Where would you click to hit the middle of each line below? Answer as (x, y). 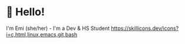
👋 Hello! (26, 12)
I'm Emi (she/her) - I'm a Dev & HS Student (58, 28)
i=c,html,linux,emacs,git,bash (42, 34)
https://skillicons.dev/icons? (145, 28)
